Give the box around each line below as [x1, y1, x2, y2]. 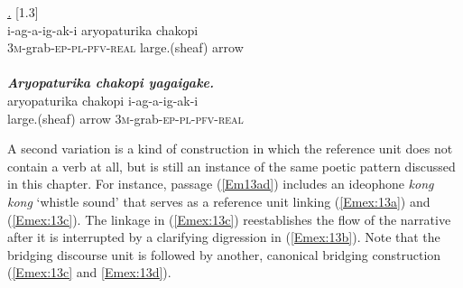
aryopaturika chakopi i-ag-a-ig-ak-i [7, 90, 199, 109]
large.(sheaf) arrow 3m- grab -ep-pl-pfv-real [7, 108, 244, 127]
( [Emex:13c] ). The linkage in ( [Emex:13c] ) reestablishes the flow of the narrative [7, 209, 451, 228]
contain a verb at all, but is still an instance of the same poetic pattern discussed [7, 156, 456, 175]
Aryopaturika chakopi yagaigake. [7, 73, 215, 92]
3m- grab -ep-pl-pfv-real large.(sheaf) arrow [7, 38, 244, 57]
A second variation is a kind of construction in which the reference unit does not [7, 139, 453, 158]
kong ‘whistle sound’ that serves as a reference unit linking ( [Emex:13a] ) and [7, 191, 431, 210]
